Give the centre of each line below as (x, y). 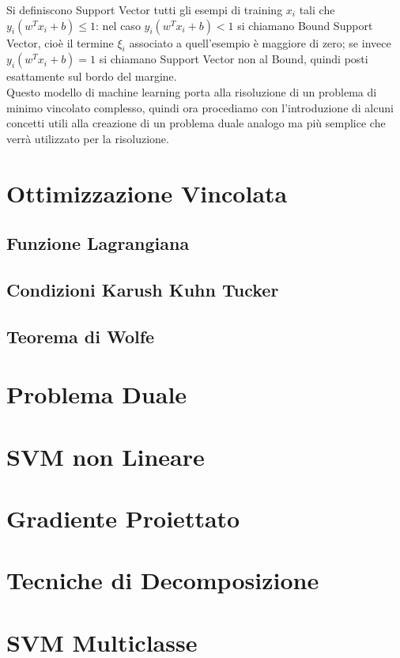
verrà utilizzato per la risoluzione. (88, 138)
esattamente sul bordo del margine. (92, 76)
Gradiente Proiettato (123, 518)
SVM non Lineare (106, 456)
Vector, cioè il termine (60, 42)
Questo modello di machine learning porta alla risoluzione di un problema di (192, 91)
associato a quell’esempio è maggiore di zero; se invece (260, 42)
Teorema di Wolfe (81, 336)
